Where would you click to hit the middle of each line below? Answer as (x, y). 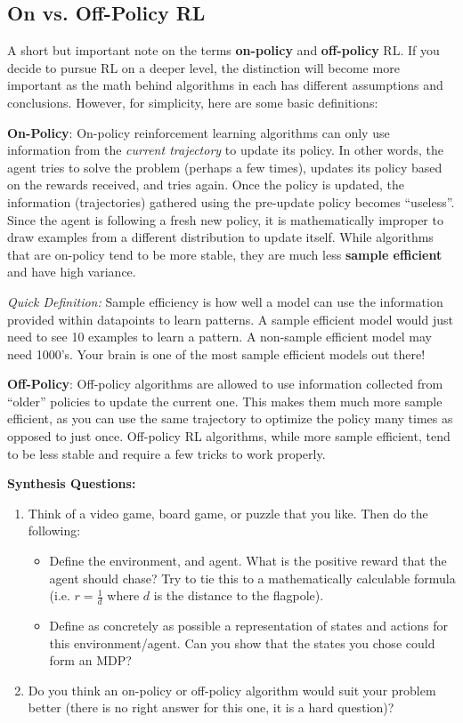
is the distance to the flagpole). (239, 595)
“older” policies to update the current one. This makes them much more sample (225, 401)
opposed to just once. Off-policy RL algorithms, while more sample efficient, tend (229, 436)
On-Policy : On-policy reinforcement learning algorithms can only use (199, 132)
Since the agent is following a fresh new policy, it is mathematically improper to (225, 219)
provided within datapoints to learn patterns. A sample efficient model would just (230, 319)
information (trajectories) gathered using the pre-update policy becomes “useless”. (231, 201)
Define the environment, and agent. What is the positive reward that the (248, 561)
